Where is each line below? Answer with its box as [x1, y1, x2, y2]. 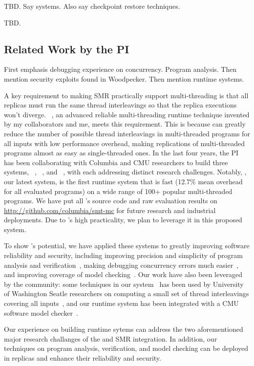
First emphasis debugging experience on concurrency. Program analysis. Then [4, 64, 237, 74]
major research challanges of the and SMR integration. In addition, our [4, 333, 217, 344]
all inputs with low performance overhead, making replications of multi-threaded [4, 138, 245, 148]
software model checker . [4, 307, 78, 318]
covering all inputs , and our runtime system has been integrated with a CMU [4, 298, 239, 308]
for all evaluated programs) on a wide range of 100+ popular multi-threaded [4, 186, 233, 196]
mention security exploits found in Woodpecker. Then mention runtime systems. [4, 73, 244, 84]
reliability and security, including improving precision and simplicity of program [4, 250, 243, 260]
